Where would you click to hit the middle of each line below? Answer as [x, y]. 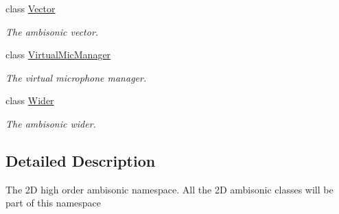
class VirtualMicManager [58, 55]
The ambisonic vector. [52, 31]
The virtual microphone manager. [76, 77]
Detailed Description [81, 160]
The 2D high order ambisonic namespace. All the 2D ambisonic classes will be [169, 189]
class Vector [31, 8]
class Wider [30, 100]
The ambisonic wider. [51, 123]
